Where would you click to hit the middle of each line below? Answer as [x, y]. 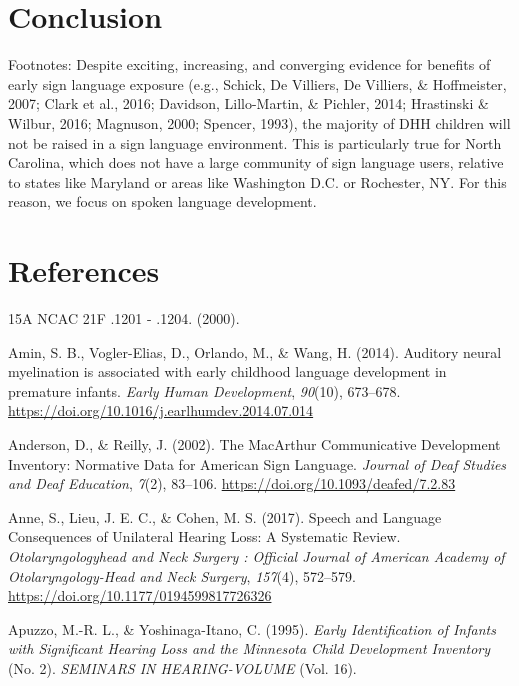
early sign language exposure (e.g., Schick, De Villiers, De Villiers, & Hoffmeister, [257, 83]
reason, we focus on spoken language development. [162, 201]
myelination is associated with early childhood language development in [227, 371]
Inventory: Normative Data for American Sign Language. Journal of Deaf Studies [257, 463]
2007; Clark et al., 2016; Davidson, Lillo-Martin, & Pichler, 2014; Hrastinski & [248, 103]
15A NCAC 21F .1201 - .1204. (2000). [124, 318]
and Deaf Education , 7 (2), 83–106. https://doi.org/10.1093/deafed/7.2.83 [232, 483]
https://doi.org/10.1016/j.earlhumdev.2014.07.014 [161, 410]
